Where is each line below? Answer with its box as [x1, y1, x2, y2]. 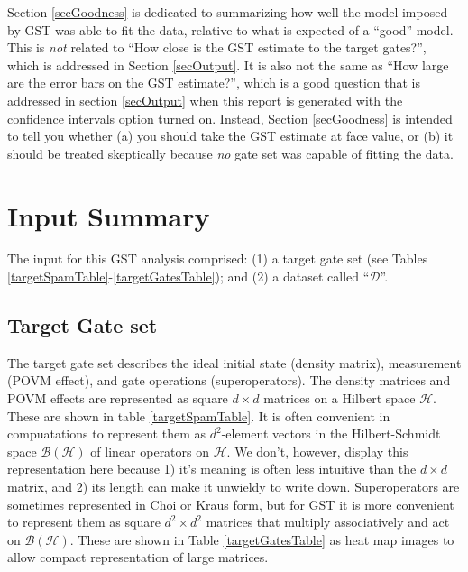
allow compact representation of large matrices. [7, 548, 269, 567]
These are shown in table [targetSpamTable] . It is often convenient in [7, 406, 390, 425]
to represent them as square [7, 512, 161, 531]
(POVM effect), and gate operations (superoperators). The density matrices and [7, 371, 451, 390]
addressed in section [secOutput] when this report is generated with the [7, 90, 403, 109]
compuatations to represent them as [7, 424, 206, 443]
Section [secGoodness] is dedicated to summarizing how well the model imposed [7, 3, 448, 21]
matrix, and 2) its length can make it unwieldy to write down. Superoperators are [7, 477, 460, 496]
